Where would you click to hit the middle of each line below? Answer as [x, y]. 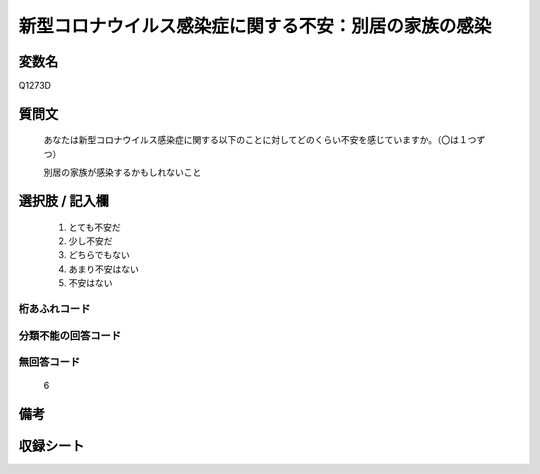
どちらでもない [99, 255]
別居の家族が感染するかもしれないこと [122, 172]
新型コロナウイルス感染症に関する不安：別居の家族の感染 [255, 26]
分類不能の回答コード [70, 335]
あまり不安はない [103, 269]
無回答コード [49, 362]
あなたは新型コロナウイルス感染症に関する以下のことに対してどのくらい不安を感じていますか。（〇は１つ [260, 140]
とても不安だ [94, 227]
